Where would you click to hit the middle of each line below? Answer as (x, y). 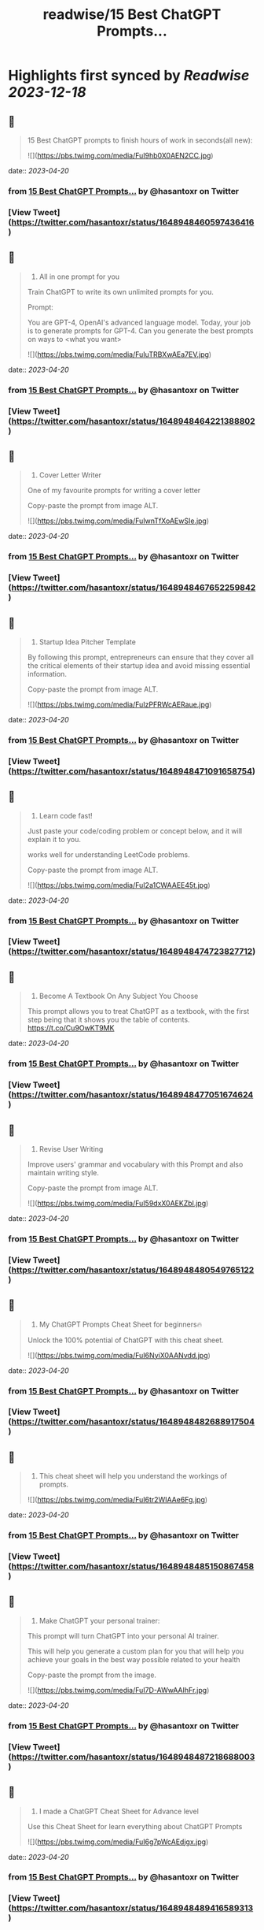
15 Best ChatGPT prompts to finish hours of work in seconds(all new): (140, 140)
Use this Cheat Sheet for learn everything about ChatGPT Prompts (135, 1826)
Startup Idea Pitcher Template (87, 642)
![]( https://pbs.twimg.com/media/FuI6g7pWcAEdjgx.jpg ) (118, 1842)
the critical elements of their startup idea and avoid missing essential (139, 665)
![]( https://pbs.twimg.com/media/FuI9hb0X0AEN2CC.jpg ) (120, 156)
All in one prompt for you (79, 277)
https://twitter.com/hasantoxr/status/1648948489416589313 (132, 1908)
